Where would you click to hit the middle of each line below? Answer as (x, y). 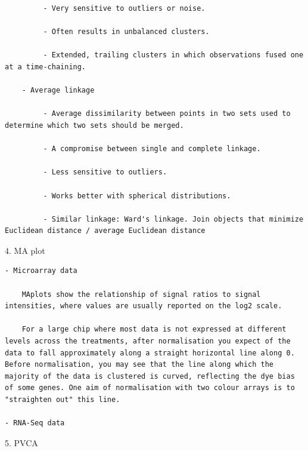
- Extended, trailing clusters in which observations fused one (173, 55)
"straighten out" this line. (63, 400)
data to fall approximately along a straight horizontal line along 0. (150, 353)
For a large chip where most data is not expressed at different (154, 329)
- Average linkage (58, 90)
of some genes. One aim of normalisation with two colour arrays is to (150, 388)
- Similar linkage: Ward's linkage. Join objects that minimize (173, 219)
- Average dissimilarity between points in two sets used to (167, 114)
